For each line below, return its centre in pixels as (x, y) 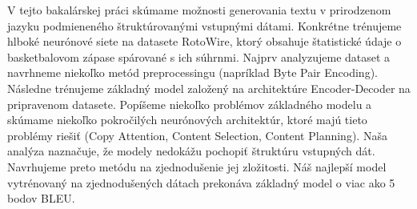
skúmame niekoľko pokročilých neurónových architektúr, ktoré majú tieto (187, 120)
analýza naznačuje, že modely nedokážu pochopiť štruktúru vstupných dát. (191, 151)
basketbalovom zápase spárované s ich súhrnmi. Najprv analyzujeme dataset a (199, 56)
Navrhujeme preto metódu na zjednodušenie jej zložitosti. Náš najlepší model (197, 166)
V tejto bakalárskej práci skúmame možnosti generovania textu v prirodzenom (199, 10)
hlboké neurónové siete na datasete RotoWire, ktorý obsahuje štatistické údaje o (204, 41)
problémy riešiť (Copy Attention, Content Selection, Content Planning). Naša (197, 135)
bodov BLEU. (41, 198)
